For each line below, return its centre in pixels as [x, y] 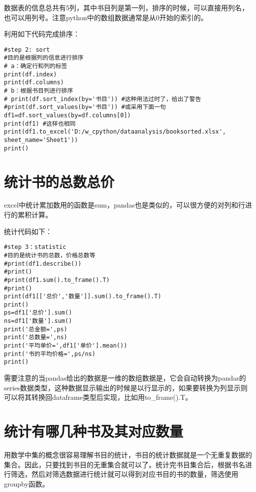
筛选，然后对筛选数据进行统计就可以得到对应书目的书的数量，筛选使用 [124, 474]
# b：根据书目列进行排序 [39, 91]
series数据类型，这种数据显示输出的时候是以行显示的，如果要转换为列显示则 [126, 387]
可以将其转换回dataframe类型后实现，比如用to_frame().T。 [98, 397]
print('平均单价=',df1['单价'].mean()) [66, 346]
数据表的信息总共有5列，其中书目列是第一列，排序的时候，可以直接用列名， [126, 7]
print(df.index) [31, 74]
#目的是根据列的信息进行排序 [44, 58]
